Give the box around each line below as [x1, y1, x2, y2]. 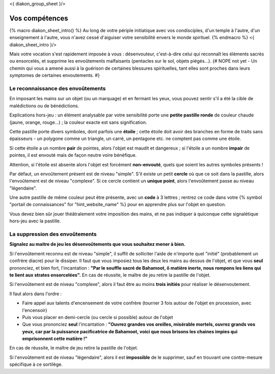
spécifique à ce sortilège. [9, 361, 63, 367]
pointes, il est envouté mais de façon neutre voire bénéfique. [9, 152, 137, 158]
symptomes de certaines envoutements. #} [9, 72, 100, 78]
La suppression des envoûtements [9, 231, 97, 238]
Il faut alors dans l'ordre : [9, 291, 62, 297]
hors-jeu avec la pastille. [9, 218, 61, 224]
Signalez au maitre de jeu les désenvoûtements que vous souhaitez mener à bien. [9, 241, 186, 247]
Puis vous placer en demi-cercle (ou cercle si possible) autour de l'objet [22, 314, 173, 320]
